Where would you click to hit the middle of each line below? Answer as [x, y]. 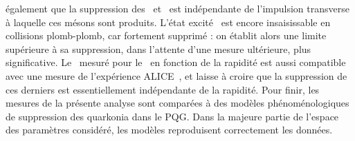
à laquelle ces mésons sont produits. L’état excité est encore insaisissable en [168, 22]
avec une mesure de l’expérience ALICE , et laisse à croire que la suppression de [176, 75]
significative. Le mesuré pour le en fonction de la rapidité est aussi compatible [176, 62]
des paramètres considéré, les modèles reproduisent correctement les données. [169, 130]
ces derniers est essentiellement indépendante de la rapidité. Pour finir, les [163, 89]
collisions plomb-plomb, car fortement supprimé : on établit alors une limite [166, 35]
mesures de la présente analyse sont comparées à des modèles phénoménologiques [177, 103]
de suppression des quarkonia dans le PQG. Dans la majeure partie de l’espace [172, 116]
